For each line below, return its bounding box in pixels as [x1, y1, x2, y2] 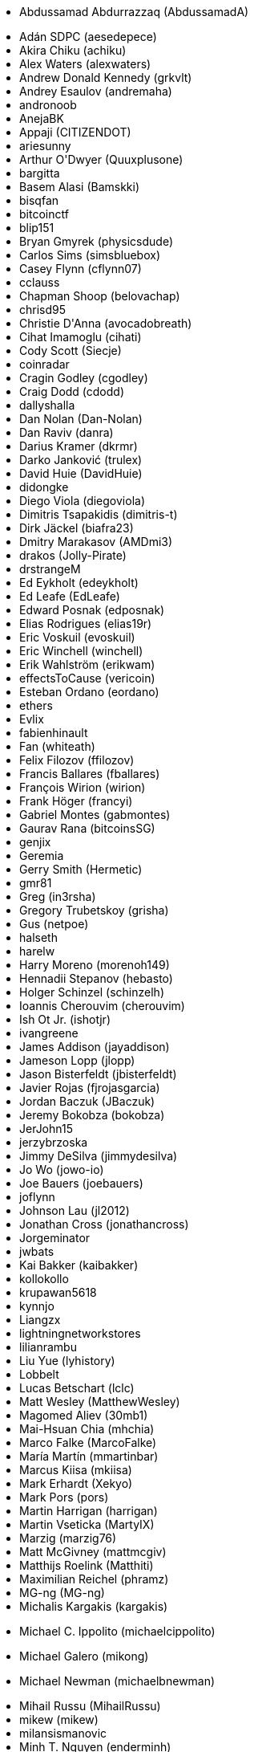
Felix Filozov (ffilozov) [19, 753, 135, 767]
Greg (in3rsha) [19, 890, 96, 903]
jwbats [19, 1245, 54, 1258]
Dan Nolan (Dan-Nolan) [19, 412, 143, 426]
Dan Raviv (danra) [19, 426, 114, 439]
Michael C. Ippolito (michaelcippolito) [19, 1624, 216, 1638]
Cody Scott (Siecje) [19, 344, 122, 357]
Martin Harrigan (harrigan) [19, 1504, 158, 1518]
